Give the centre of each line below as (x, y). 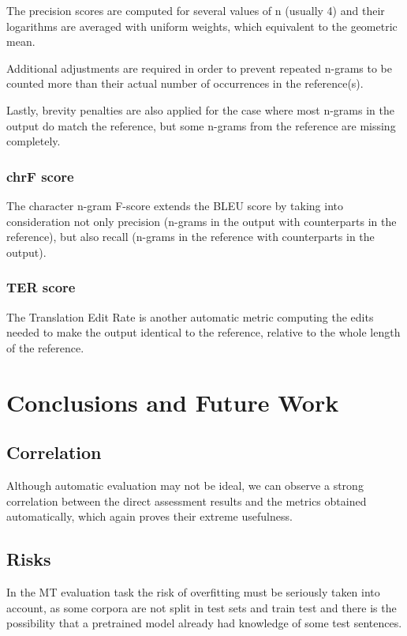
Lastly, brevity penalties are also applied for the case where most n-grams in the (200, 109)
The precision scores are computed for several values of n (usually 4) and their (196, 10)
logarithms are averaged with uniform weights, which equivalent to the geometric (202, 26)
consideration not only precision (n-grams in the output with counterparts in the (202, 221)
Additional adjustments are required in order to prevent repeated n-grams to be (200, 68)
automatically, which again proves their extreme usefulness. (149, 516)
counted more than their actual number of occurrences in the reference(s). (185, 83)
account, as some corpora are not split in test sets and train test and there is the (202, 607)
